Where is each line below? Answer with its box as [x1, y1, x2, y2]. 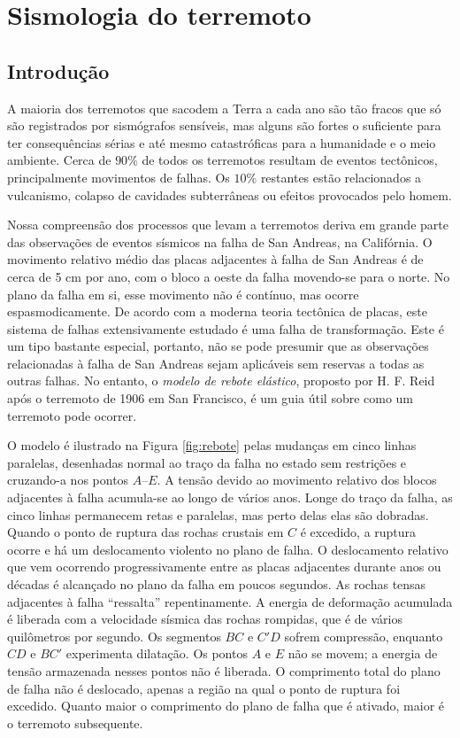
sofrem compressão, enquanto [284, 626, 443, 645]
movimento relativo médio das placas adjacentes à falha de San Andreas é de [7, 250, 424, 268]
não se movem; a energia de [287, 644, 438, 663]
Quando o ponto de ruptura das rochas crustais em [7, 523, 284, 541]
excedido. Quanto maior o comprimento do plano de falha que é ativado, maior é [7, 696, 445, 715]
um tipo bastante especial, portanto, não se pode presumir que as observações [7, 337, 429, 355]
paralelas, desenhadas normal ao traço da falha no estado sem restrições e [7, 453, 407, 471]
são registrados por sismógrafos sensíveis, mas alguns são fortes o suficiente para [7, 116, 441, 135]
